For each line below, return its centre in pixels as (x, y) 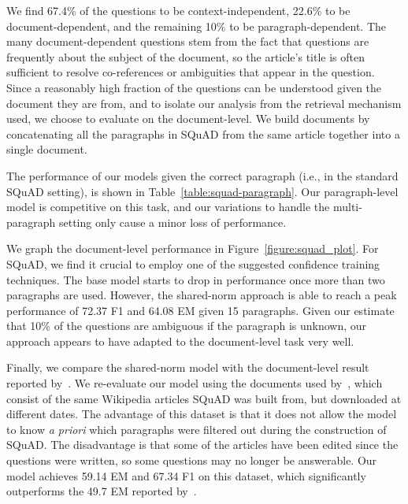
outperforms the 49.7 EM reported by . (102, 491)
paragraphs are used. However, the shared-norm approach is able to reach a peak (202, 295)
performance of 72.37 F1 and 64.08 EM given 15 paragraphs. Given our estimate (200, 310)
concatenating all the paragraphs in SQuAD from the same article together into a (203, 133)
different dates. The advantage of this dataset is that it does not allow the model (202, 414)
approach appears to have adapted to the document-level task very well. (180, 341)
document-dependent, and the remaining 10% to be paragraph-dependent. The (196, 26)
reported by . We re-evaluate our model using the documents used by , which (195, 383)
